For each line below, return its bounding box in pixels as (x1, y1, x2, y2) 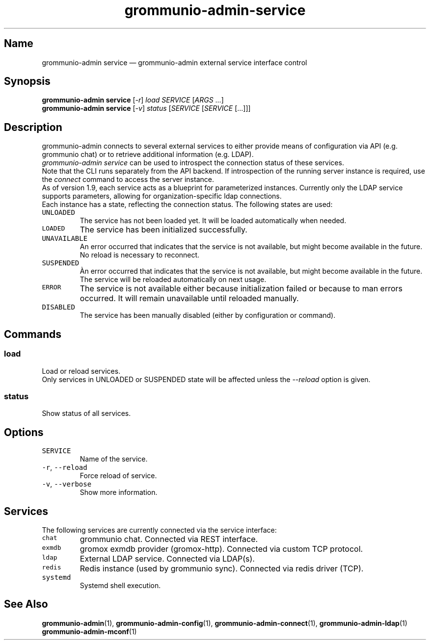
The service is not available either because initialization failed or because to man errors (80, 283, 403, 294)
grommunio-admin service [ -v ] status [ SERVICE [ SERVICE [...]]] (42, 104, 251, 113)
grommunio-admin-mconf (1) (42, 627, 137, 636)
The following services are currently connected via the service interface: (42, 525, 277, 534)
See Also (4, 598, 48, 611)
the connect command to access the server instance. (42, 175, 214, 184)
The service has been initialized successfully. (80, 225, 247, 235)
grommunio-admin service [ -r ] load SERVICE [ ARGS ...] (42, 96, 224, 104)
